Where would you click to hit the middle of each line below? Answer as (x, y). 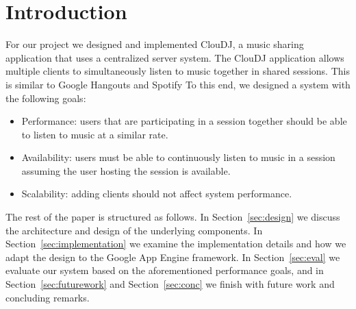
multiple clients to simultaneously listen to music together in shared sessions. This (178, 71)
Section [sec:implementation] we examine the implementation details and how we (176, 244)
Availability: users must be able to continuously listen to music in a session (178, 157)
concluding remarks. (48, 297)
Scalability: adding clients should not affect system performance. (157, 194)
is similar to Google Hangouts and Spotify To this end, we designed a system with (178, 84)
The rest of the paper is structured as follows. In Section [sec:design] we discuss (173, 217)
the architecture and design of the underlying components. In (134, 230)
